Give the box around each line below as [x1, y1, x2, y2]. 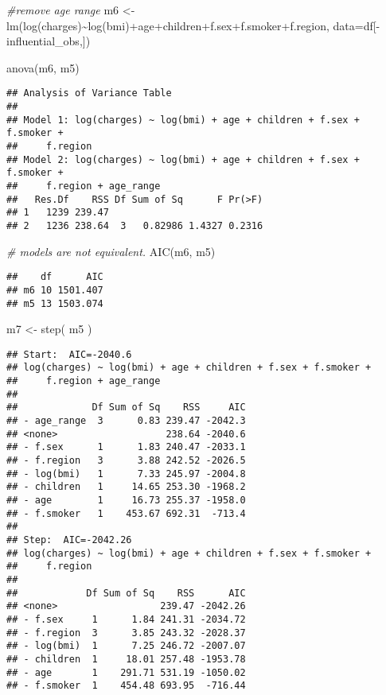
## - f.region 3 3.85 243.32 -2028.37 [6, 627, 246, 639]
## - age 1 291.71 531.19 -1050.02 [6, 666, 246, 678]
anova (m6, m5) [6, 59, 80, 76]
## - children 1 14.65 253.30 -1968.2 [6, 481, 246, 493]
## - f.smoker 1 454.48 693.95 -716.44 [6, 680, 246, 692]
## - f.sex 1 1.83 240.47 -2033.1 [6, 441, 246, 453]
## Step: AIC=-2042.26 [6, 534, 132, 546]
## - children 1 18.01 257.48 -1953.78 [6, 653, 246, 665]
